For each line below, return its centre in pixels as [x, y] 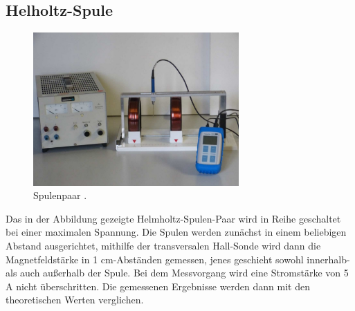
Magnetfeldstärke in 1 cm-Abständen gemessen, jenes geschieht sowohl [155, 259]
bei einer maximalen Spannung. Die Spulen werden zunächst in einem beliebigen [176, 232]
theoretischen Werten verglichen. [75, 300]
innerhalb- [328, 259]
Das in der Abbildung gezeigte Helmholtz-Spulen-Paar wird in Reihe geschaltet [173, 218]
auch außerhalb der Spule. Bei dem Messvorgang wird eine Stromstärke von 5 [184, 273]
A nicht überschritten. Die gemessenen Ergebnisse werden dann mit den [158, 286]
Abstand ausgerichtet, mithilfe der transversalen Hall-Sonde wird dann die [163, 246]
